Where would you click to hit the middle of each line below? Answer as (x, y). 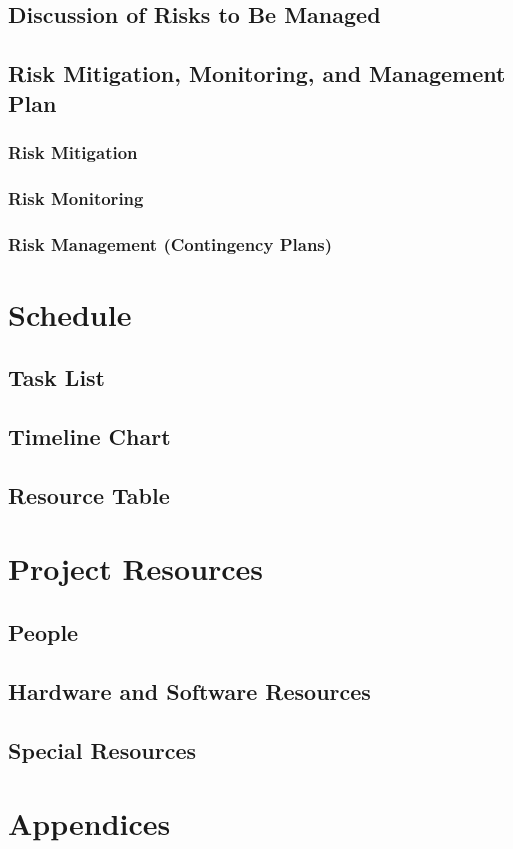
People (43, 631)
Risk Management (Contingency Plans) (170, 243)
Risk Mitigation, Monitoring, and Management (257, 73)
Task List (56, 377)
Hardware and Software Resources (189, 690)
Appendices (89, 823)
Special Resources (102, 749)
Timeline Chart (89, 436)
